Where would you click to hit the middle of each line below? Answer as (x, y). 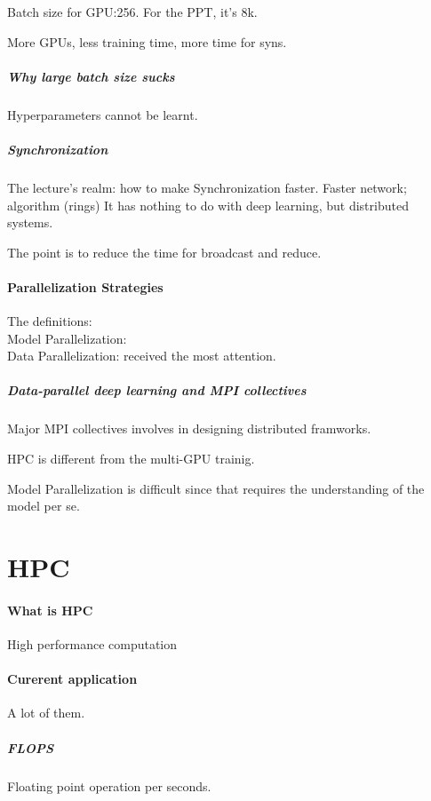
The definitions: (50, 321)
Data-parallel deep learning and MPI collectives (157, 390)
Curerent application (72, 679)
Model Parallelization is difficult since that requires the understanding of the (216, 488)
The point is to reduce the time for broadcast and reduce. (164, 252)
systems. (30, 222)
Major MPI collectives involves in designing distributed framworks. (189, 428)
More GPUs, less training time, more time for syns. (147, 41)
